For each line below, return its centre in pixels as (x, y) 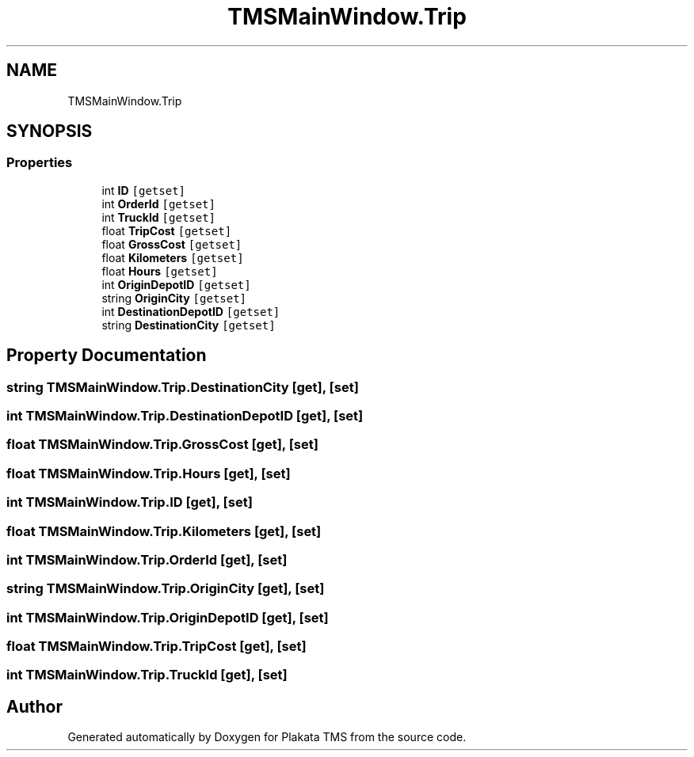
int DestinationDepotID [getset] (191, 311)
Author (34, 706)
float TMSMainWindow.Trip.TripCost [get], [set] (156, 647)
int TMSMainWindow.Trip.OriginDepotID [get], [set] (168, 617)
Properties (40, 163)
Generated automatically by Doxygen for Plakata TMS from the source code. (267, 737)
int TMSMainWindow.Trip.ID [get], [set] (130, 502)
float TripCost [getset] (167, 230)
